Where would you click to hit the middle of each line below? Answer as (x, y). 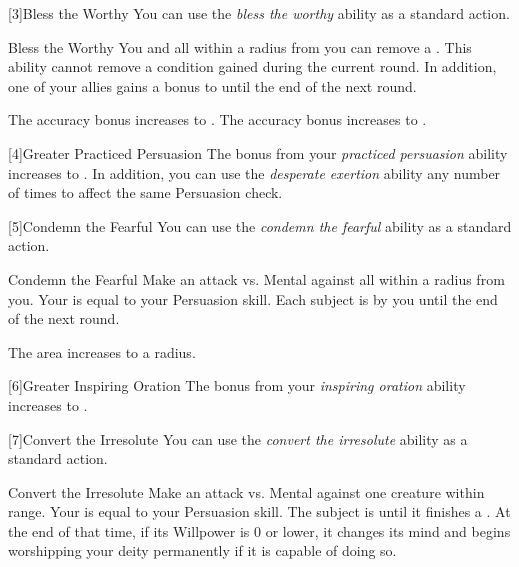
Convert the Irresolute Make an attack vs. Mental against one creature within (246, 491)
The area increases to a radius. (102, 351)
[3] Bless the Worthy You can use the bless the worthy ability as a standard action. (259, 13)
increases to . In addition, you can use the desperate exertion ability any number (254, 172)
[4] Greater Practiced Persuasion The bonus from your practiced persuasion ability (258, 152)
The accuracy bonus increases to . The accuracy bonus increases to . (217, 119)
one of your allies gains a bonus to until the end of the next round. (212, 85)
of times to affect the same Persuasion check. (145, 192)
